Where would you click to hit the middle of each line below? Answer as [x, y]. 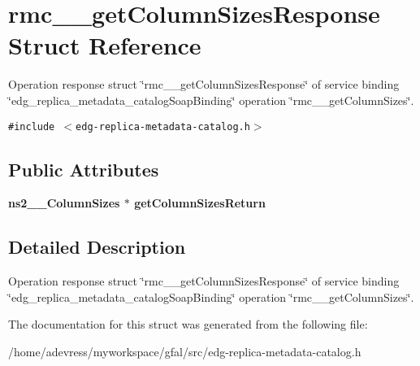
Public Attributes [84, 169]
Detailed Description [97, 247]
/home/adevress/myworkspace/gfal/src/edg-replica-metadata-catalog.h [185, 351]
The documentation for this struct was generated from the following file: [188, 324]
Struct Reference [105, 45]
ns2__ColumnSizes [64, 203]
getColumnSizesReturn [200, 203]
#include [32, 126]
